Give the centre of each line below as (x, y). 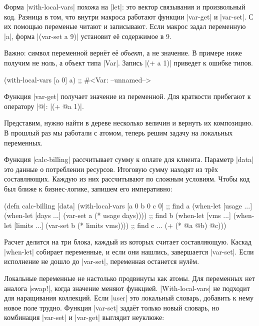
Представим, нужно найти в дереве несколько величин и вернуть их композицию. (128, 123)
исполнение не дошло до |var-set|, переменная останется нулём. (102, 261)
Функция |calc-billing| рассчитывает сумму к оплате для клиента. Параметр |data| (129, 159)
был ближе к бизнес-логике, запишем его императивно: (88, 188)
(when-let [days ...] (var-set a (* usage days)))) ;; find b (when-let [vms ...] (117, 215)
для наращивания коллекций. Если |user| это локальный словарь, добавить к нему (129, 298)
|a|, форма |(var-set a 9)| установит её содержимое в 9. (88, 36)
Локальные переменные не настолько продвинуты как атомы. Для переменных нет (129, 278)
